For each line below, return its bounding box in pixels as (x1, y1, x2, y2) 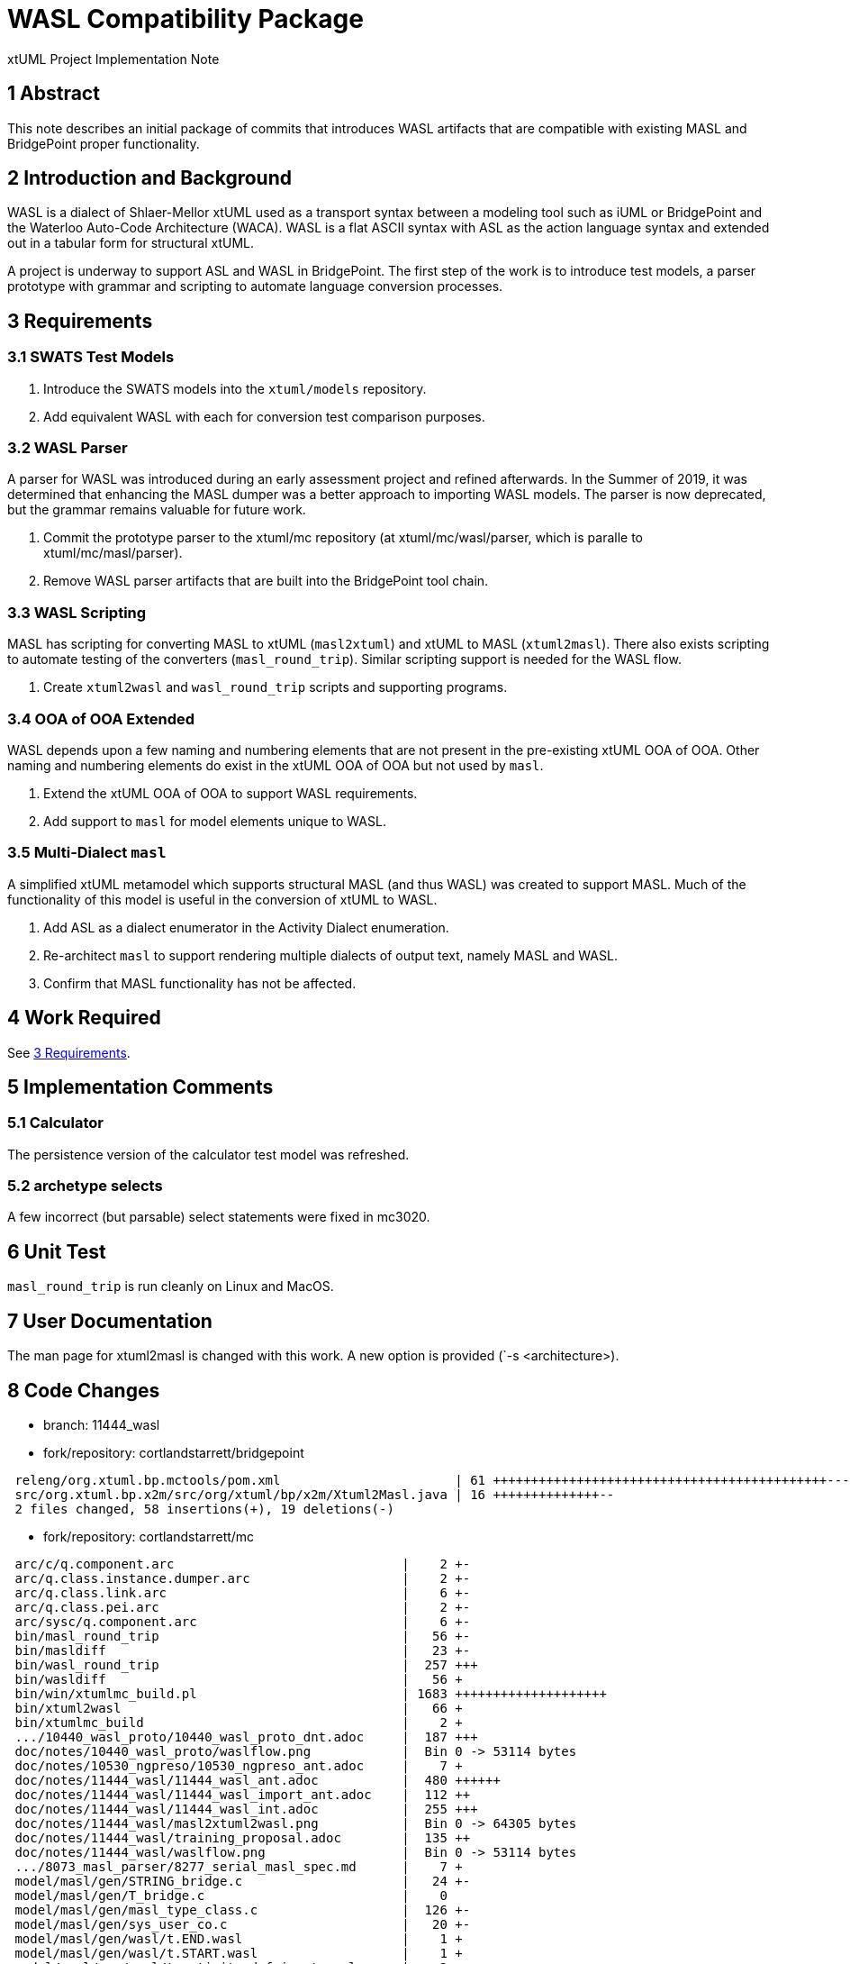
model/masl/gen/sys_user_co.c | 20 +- (14, 1917, 471, 1932)
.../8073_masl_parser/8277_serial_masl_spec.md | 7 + (14, 1859, 463, 1874)
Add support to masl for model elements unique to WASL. (43, 813, 386, 829)
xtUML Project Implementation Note (7, 50, 220, 67)
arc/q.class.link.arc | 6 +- (14, 1586, 471, 1600)
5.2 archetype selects (7, 1177, 163, 1196)
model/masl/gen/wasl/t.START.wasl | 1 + (14, 1946, 463, 1960)
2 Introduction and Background (7, 167, 292, 190)
